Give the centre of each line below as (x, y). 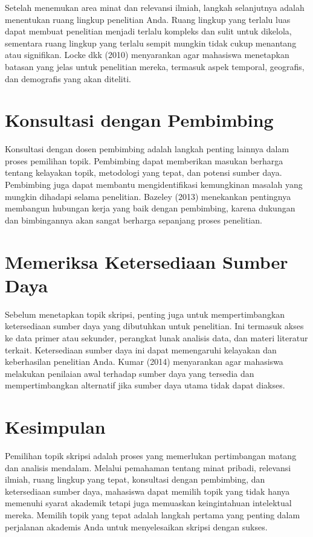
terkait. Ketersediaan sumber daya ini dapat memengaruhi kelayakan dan (141, 349)
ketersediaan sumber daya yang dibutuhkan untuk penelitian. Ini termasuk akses (154, 326)
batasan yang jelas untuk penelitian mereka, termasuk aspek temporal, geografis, (155, 66)
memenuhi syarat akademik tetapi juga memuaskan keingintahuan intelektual (148, 503)
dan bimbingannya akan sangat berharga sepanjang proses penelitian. (134, 220)
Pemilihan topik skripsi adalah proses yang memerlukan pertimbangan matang (151, 456)
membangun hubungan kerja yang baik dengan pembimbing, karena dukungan (150, 208)
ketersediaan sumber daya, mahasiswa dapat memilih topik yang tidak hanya (147, 491)
